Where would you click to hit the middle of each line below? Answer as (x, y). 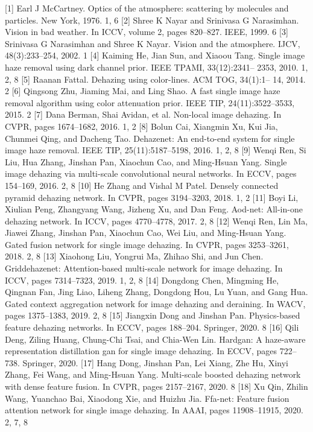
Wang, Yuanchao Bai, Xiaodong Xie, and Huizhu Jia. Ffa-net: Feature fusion (147, 398)
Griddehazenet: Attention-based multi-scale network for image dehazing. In (144, 268)
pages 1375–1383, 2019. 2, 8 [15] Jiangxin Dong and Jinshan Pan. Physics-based (153, 315)
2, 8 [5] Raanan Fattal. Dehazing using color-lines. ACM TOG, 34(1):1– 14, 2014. (155, 79)
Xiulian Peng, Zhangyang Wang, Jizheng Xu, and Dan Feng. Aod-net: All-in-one (154, 209)
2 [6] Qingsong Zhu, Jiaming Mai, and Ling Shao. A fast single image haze (143, 91)
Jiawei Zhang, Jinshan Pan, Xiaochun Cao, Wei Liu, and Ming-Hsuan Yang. (146, 233)
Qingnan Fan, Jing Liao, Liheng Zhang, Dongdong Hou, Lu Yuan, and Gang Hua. (156, 292)
